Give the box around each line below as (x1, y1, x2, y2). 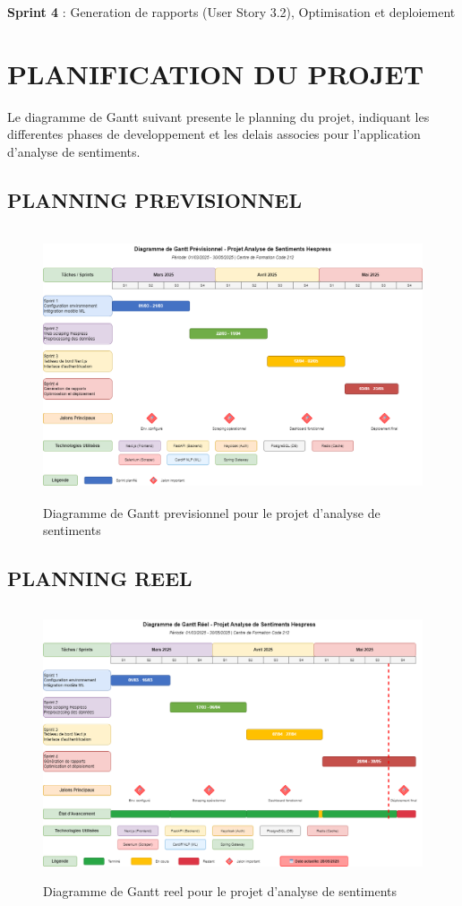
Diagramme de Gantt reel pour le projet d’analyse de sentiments (43, 882, 397, 900)
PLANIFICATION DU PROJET (7, 55, 424, 91)
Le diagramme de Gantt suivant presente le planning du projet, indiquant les (7, 107, 430, 125)
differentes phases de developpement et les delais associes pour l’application (7, 125, 421, 143)
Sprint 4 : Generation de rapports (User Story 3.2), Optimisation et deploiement (7, 3, 456, 21)
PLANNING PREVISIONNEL (7, 186, 303, 213)
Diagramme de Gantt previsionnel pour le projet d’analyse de (43, 503, 381, 522)
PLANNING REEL (7, 565, 192, 592)
